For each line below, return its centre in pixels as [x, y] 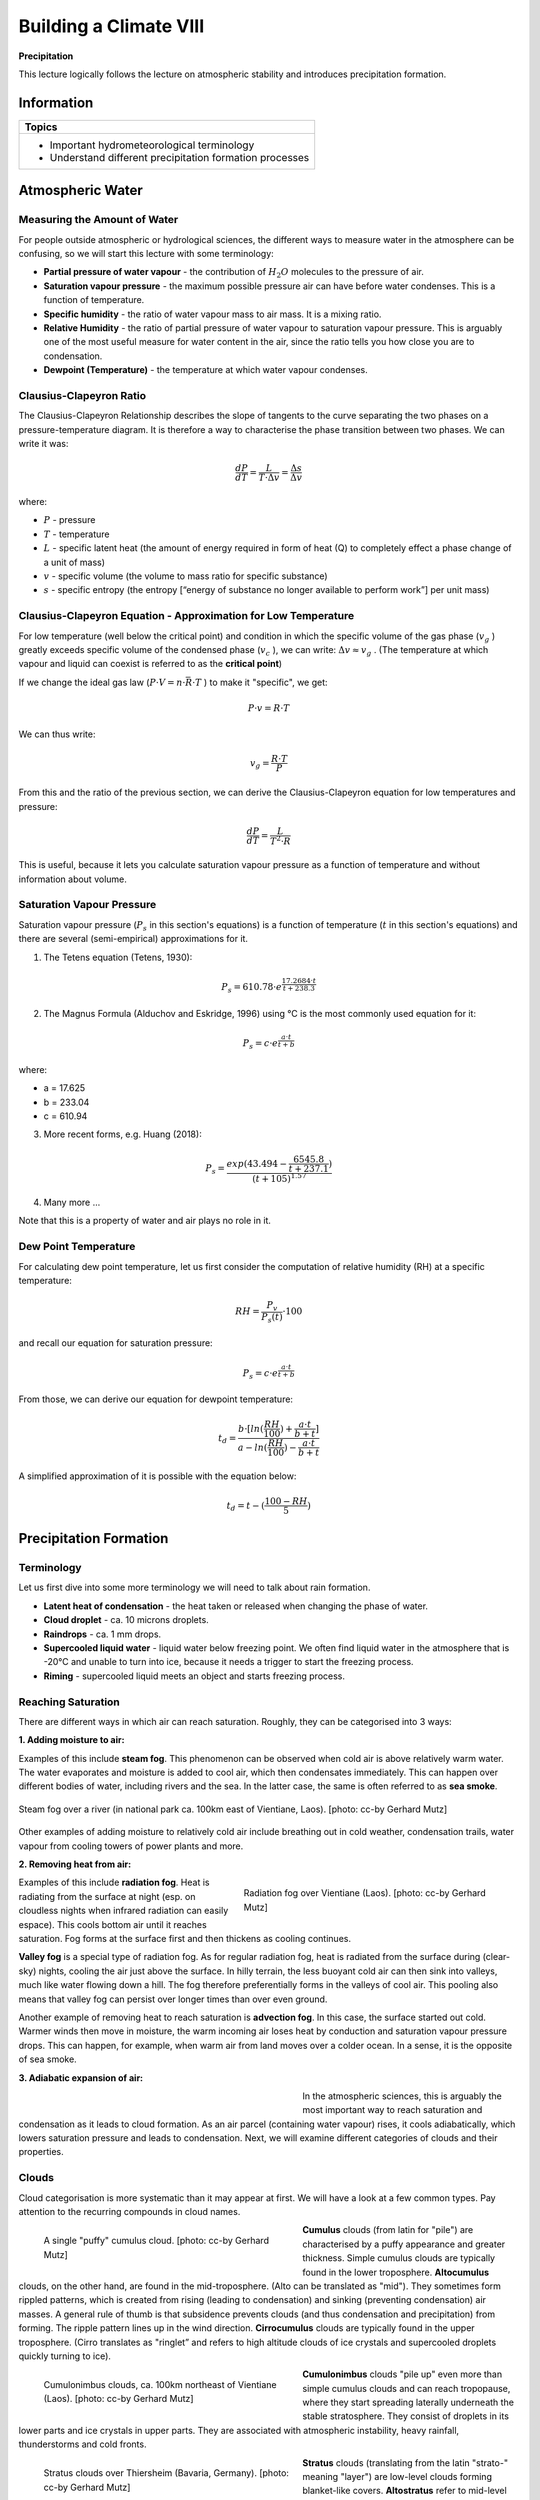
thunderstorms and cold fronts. [82, 2444]
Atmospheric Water [81, 190]
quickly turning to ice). [65, 2356]
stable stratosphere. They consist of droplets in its [406, 2416]
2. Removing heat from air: [75, 1864]
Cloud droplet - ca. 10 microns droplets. [126, 1620]
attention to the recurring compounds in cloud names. [129, 2211]
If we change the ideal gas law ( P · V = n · [102, 682]
